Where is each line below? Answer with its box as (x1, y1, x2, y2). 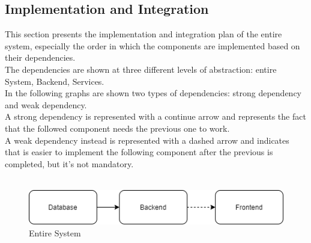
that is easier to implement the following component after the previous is (5, 146, 273, 158)
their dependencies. (5, 51, 76, 64)
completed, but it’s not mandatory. (5, 157, 134, 170)
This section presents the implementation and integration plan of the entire (5, 28, 282, 40)
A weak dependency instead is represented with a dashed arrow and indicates (5, 134, 289, 146)
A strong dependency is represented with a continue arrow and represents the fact (5, 110, 306, 123)
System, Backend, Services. (5, 75, 104, 87)
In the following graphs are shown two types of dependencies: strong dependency (5, 87, 302, 99)
